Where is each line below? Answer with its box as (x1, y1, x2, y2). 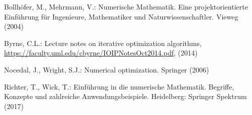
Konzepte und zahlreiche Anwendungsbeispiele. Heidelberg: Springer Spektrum (4, 91, 247, 101)
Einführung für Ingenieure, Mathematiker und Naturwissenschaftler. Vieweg (4, 11, 238, 21)
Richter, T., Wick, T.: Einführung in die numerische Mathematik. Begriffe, (4, 81, 234, 91)
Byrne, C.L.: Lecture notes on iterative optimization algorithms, (4, 37, 202, 48)
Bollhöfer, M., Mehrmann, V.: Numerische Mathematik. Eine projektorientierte (4, 1, 248, 11)
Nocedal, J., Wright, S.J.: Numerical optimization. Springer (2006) (4, 64, 209, 74)
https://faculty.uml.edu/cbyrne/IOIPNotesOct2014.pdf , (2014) (4, 47, 198, 58)
